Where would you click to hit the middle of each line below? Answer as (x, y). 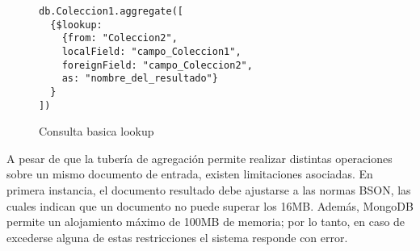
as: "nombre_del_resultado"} (140, 79)
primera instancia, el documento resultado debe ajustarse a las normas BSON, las (209, 190)
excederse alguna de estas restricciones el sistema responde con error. (177, 237)
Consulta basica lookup (97, 131)
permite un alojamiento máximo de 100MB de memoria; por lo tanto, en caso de (206, 222)
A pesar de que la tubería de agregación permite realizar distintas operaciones (199, 158)
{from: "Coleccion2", (120, 38)
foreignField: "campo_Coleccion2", (157, 65)
